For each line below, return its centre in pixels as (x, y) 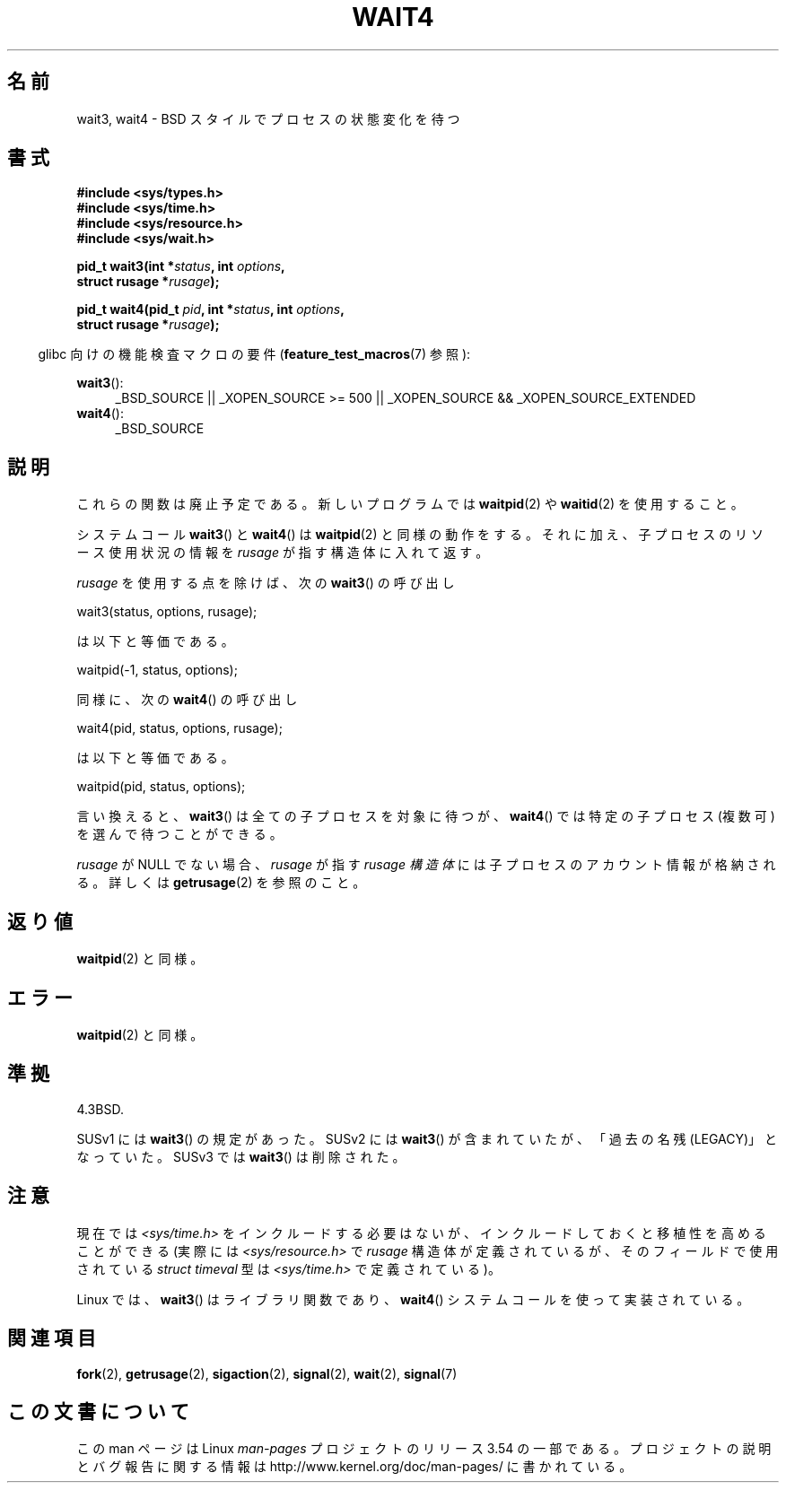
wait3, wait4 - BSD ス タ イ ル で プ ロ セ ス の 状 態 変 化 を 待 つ (268, 118)
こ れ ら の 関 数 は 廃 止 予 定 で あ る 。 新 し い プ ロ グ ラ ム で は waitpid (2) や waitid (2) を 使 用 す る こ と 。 (410, 504)
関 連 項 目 (52, 1338)
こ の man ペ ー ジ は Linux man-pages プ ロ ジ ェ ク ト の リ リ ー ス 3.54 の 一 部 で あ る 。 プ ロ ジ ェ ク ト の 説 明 (424, 1449)
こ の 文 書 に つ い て (98, 1411)
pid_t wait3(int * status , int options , (181, 266)
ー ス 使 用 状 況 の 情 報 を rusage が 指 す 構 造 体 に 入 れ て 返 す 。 (283, 553)
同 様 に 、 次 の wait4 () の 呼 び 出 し (187, 700)
